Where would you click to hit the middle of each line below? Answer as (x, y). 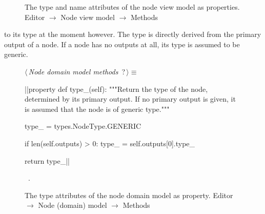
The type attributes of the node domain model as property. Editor (129, 195)
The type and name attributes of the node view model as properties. (132, 7)
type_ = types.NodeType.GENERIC (83, 126)
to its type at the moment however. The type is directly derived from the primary (133, 34)
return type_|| (47, 160)
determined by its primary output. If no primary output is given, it (130, 99)
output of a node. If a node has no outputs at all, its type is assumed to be (122, 44)
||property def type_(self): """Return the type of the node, (116, 89)
